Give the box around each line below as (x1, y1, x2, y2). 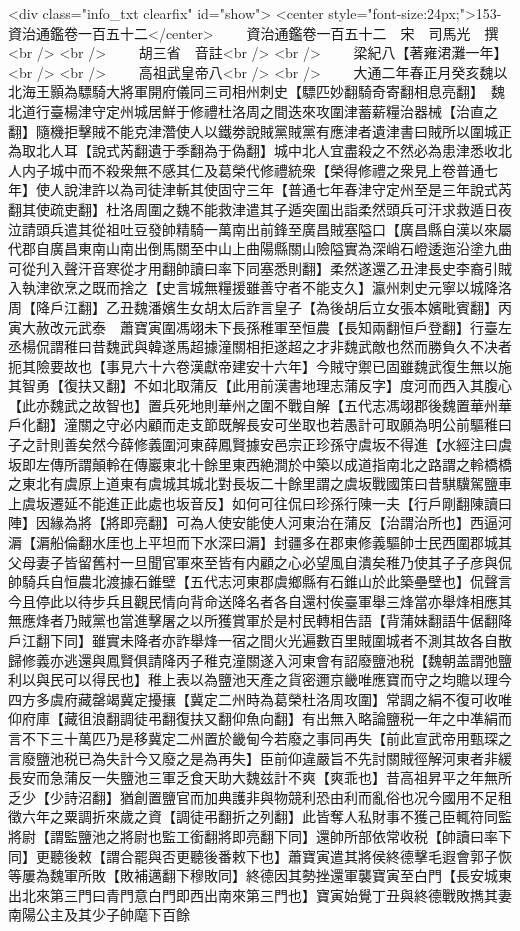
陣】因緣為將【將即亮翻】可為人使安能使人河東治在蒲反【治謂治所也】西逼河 (8, 512, 512, 533)
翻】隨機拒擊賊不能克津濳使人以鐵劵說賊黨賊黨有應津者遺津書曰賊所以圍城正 (8, 120, 512, 141)
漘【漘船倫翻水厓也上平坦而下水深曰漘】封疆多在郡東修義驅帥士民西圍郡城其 (8, 532, 512, 553)
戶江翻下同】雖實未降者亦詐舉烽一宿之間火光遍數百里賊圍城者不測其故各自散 (8, 630, 512, 650)
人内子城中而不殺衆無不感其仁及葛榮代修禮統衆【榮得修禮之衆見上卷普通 (8, 159, 484, 180)
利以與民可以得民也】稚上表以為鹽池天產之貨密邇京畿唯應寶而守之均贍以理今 (8, 669, 512, 690)
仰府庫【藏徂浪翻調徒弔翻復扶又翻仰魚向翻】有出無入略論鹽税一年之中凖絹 (8, 708, 498, 729)
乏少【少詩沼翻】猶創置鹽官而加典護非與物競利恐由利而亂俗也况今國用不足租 (8, 786, 512, 807)
